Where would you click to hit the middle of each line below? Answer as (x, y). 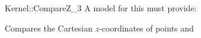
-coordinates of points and (146, 28)
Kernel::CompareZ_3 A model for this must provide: (101, 8)
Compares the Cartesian (49, 28)
